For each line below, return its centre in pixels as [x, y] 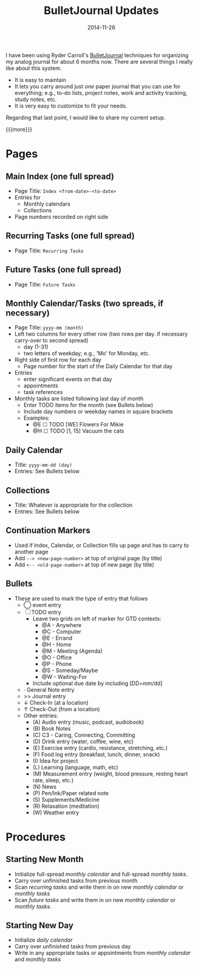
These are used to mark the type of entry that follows [81, 598]
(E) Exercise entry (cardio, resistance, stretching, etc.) [100, 748]
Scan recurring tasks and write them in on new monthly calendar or [99, 887]
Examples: [36, 418]
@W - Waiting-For [64, 676]
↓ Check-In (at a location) [56, 703]
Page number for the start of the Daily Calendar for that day [98, 366]
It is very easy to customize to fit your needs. [71, 106]
